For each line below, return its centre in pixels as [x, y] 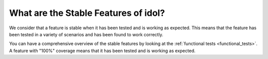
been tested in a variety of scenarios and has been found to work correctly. [86, 34]
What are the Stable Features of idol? [87, 13]
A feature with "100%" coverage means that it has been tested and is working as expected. [102, 51]
